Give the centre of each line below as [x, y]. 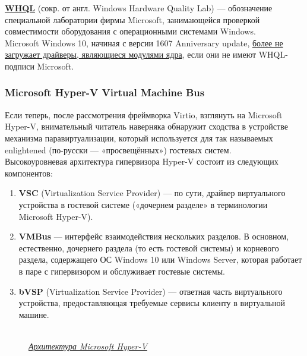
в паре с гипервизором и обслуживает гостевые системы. [122, 271]
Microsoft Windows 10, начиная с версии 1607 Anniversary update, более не [144, 42]
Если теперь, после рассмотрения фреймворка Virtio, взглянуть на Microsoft [144, 114]
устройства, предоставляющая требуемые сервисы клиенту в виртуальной [152, 303]
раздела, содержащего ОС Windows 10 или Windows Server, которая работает [160, 259]
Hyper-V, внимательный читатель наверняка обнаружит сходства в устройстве [146, 126]
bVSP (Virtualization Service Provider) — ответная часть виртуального [151, 291]
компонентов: [29, 173]
